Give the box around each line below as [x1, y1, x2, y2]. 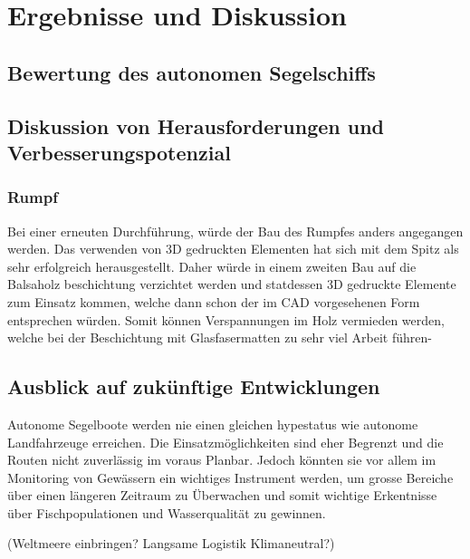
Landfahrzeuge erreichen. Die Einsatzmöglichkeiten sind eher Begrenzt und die [7, 432, 444, 451]
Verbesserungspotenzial [7, 138, 231, 166]
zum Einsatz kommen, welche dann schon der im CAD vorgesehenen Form [7, 292, 420, 311]
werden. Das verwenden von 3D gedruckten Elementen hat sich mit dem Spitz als [7, 239, 459, 258]
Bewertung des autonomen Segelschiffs [7, 58, 376, 86]
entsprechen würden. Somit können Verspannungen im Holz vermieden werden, [7, 310, 445, 329]
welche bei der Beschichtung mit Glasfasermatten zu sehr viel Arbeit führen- [7, 328, 432, 347]
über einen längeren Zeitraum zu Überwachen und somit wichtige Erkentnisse [7, 486, 437, 505]
